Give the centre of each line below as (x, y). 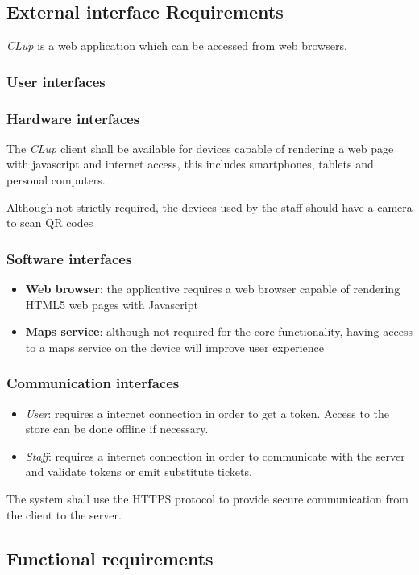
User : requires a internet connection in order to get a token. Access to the (207, 413)
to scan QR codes (50, 223)
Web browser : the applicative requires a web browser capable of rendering (213, 289)
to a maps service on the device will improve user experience (174, 347)
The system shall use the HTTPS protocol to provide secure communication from (207, 499)
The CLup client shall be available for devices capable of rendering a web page (200, 148)
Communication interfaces (93, 383)
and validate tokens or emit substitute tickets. (139, 472)
